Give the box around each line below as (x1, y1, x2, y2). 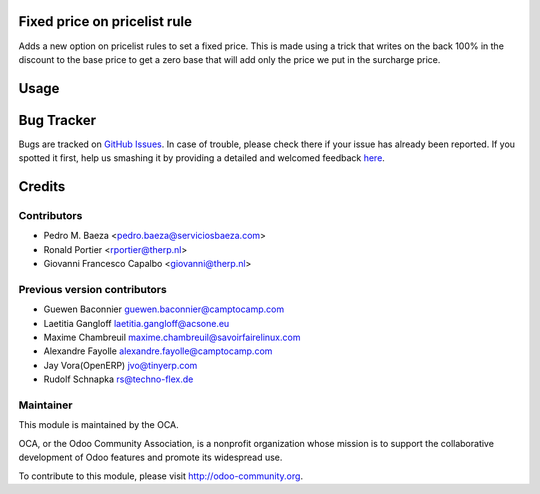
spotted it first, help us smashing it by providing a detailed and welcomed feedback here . (18, 152, 385, 164)
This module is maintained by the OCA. (18, 419, 179, 431)
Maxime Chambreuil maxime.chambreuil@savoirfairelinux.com (43, 331, 301, 344)
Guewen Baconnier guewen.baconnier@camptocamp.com (43, 303, 285, 315)
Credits (18, 178, 66, 195)
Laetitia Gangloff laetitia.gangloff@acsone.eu (43, 317, 230, 329)
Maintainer (18, 398, 73, 412)
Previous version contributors (18, 282, 167, 296)
